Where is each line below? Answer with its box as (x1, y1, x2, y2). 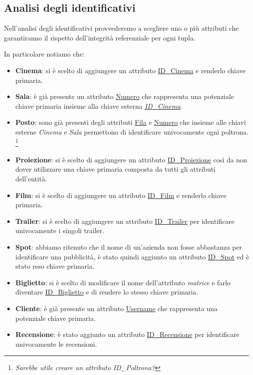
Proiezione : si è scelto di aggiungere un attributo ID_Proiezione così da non (15, 154, 247, 164)
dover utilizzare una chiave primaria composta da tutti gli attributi (15, 164, 216, 174)
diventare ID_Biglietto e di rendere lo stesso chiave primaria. (15, 287, 199, 297)
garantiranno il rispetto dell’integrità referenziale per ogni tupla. (4, 32, 196, 42)
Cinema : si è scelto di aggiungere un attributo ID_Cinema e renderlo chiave (15, 65, 246, 75)
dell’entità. (15, 173, 47, 183)
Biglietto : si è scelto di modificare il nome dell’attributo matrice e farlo (15, 277, 231, 287)
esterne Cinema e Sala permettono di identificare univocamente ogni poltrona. (15, 126, 249, 137)
